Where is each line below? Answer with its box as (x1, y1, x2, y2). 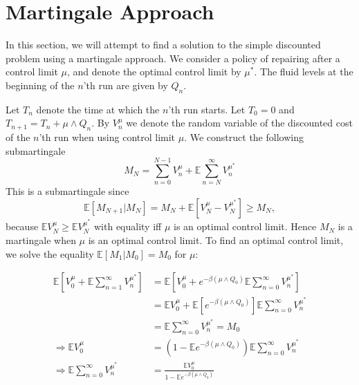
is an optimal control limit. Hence (174, 219, 317, 234)
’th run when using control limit (39, 130, 176, 144)
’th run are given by (83, 77, 168, 92)
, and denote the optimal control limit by (67, 64, 241, 79)
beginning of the (6, 77, 75, 92)
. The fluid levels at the (254, 64, 353, 79)
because (6, 219, 39, 234)
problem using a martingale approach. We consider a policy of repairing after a (6, 50, 340, 65)
